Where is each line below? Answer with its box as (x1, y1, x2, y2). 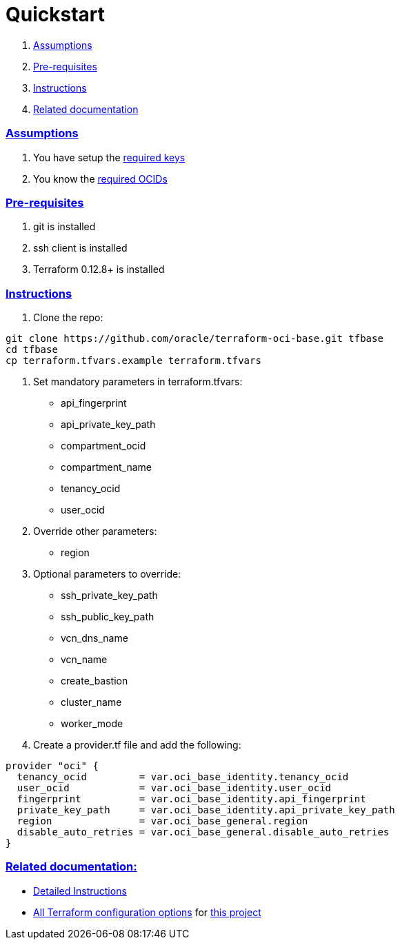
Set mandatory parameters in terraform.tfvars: (33, 376, 243, 387)
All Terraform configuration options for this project (33, 906, 261, 918)
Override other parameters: (33, 525, 157, 537)
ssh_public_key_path (61, 611, 154, 622)
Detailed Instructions (33, 884, 127, 897)
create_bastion (61, 675, 128, 687)
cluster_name (61, 696, 122, 708)
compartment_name (61, 461, 152, 473)
